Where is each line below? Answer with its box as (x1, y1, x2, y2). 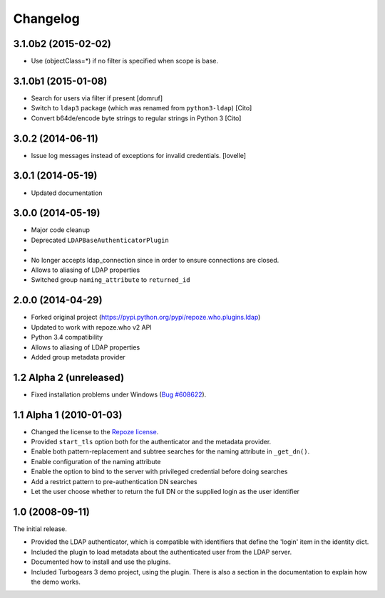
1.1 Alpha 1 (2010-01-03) (13, 409, 123, 421)
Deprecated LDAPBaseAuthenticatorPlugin (31, 236, 169, 244)
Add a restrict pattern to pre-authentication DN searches (31, 477, 197, 486)
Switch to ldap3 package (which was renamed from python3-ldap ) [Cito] (31, 104, 252, 112)
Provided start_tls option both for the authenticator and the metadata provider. (31, 438, 272, 446)
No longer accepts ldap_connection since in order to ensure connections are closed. (31, 256, 279, 264)
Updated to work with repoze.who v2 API (31, 322, 153, 331)
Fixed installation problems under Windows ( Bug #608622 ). (31, 390, 207, 399)
